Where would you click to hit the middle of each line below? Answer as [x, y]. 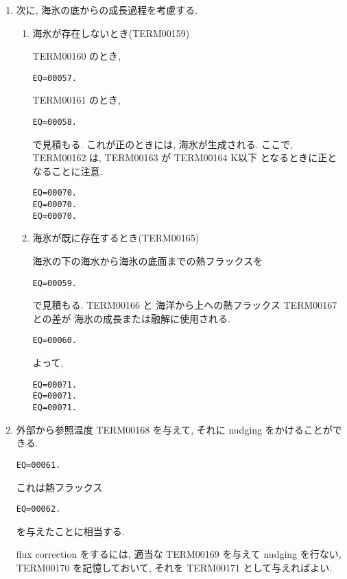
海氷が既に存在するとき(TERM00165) [116, 238]
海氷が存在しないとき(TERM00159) [111, 33]
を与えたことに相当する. [70, 531]
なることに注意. [68, 170]
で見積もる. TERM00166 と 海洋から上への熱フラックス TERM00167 [185, 305]
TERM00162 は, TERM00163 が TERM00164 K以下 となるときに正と [185, 157]
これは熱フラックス [59, 487]
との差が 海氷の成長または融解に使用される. [132, 318]
